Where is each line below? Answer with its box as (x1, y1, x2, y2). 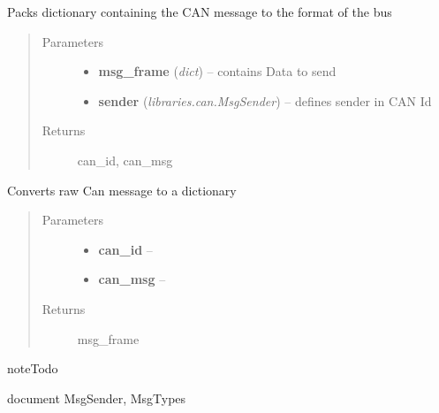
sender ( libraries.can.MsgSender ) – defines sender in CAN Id (98, 91, 432, 110)
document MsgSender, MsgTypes (7, 388, 186, 407)
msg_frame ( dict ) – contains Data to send (98, 62, 337, 80)
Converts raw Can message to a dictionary (7, 180, 237, 199)
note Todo (7, 359, 58, 378)
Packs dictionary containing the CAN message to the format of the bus (7, 3, 392, 20)
